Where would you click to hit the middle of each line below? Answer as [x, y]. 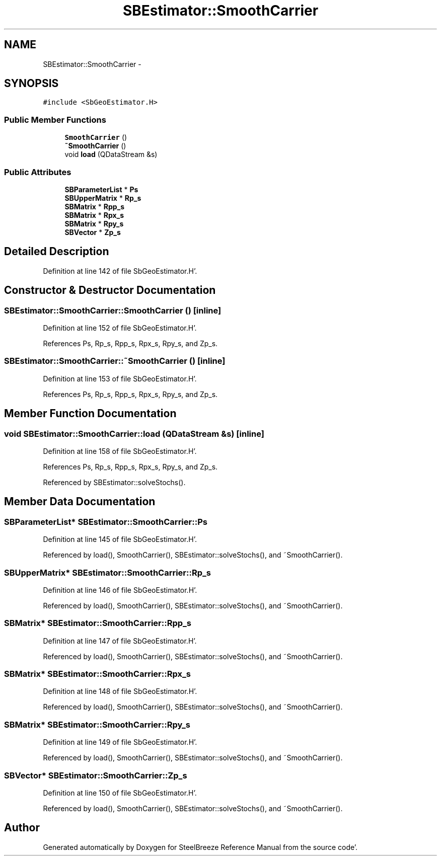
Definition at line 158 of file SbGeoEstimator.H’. [120, 451]
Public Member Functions [55, 120]
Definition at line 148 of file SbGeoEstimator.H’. [120, 691]
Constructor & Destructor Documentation [110, 290]
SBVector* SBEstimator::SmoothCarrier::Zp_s [96, 775]
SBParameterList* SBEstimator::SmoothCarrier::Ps [106, 522]
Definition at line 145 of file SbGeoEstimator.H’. [120, 539]
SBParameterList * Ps [101, 189]
